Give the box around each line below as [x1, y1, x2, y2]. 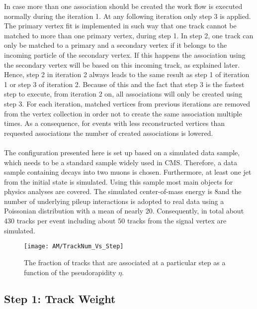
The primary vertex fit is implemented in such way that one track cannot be [4, 20, 237, 31]
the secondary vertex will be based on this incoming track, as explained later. [4, 59, 240, 70]
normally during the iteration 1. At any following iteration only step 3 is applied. [4, 10, 251, 21]
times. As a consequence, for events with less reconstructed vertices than [4, 118, 225, 128]
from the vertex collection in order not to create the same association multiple [4, 108, 242, 118]
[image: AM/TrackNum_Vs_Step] [24, 243, 124, 250]
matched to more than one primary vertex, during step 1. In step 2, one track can [4, 30, 254, 40]
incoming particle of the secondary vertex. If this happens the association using [4, 49, 246, 60]
